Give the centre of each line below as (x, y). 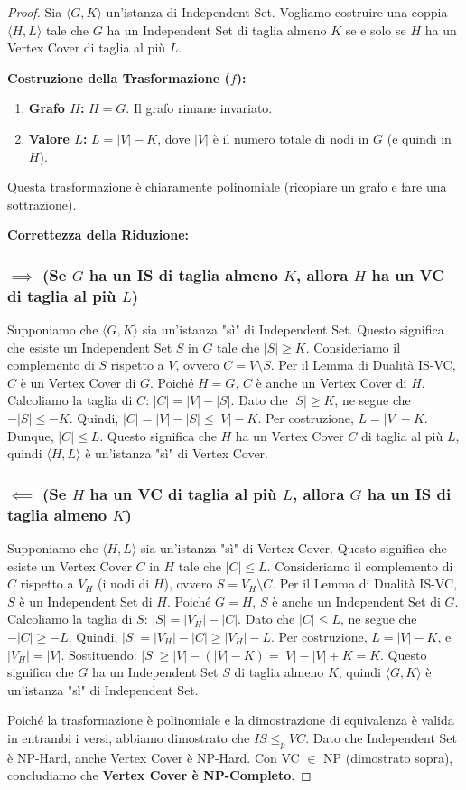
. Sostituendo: (99, 654)
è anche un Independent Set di (356, 601)
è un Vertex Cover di (78, 382)
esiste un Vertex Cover (70, 565)
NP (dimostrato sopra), (388, 757)
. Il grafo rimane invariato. (199, 108)
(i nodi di (123, 583)
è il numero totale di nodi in (291, 138)
